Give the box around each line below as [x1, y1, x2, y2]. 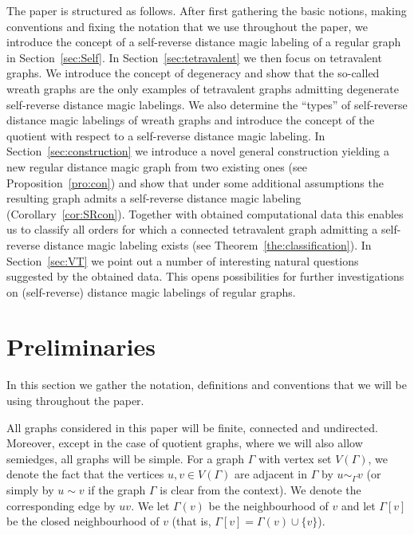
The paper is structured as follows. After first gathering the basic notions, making [6, 2, 407, 18]
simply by [6, 481, 54, 498]
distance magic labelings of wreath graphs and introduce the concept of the [6, 112, 375, 128]
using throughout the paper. [6, 392, 144, 408]
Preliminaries [6, 330, 156, 363]
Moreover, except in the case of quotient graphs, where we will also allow [6, 435, 363, 451]
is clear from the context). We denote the [160, 481, 361, 498]
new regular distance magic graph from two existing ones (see [6, 158, 307, 175]
